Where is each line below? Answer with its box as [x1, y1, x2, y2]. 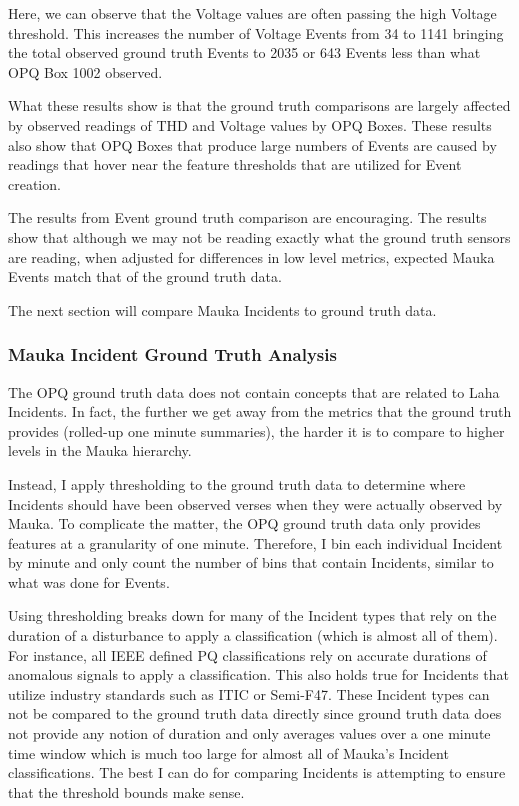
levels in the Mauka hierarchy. [8, 440, 192, 461]
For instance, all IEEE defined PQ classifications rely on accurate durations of [8, 644, 487, 665]
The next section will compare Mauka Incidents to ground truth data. [8, 299, 437, 320]
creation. [8, 173, 61, 194]
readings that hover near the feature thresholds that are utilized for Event [8, 154, 462, 175]
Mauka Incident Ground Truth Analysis [8, 342, 337, 367]
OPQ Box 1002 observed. [8, 61, 163, 82]
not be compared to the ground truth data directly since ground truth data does [8, 703, 502, 724]
